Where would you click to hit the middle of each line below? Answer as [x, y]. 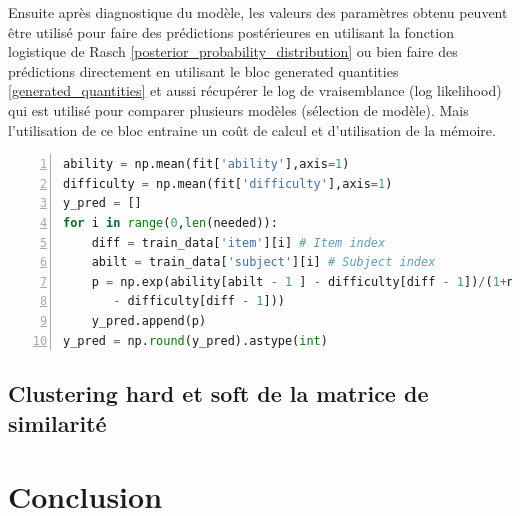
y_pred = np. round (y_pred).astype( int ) [195, 340]
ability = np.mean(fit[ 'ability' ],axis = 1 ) [206, 164]
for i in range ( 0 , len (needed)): [170, 222]
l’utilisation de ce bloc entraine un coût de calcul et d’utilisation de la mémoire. [252, 129]
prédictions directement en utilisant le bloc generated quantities [203, 70]
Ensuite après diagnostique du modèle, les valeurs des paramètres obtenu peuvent [258, 12]
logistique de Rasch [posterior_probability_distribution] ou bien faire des [233, 51]
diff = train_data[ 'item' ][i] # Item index [238, 242]
